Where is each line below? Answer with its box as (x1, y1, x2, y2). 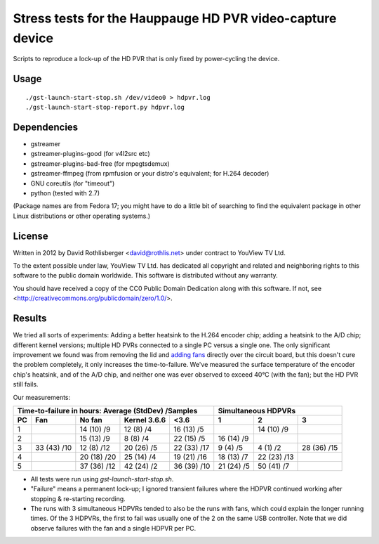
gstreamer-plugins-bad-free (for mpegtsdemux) (30, 159, 170, 168)
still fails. (13, 380, 39, 389)
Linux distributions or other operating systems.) (13, 212, 151, 220)
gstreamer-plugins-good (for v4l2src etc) (30, 150, 150, 158)
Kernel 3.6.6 (124, 415, 166, 425)
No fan (79, 415, 103, 425)
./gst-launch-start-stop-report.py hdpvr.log (25, 103, 185, 112)
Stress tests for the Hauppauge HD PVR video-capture (13, 11, 337, 26)
